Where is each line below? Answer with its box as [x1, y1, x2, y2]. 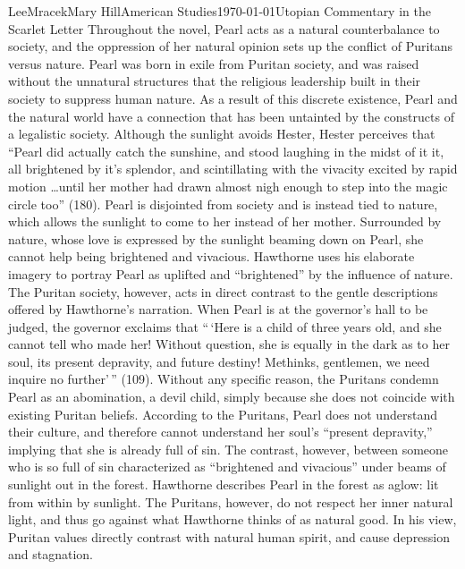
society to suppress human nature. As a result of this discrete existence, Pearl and [8, 89, 458, 107]
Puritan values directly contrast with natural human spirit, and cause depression [8, 527, 451, 546]
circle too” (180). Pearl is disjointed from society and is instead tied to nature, [8, 194, 438, 213]
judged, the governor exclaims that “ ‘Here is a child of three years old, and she [8, 317, 442, 335]
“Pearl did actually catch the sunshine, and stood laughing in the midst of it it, [8, 141, 444, 160]
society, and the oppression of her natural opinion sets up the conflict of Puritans [8, 37, 453, 55]
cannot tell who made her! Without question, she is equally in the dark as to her [8, 335, 450, 353]
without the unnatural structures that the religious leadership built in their [8, 72, 421, 90]
